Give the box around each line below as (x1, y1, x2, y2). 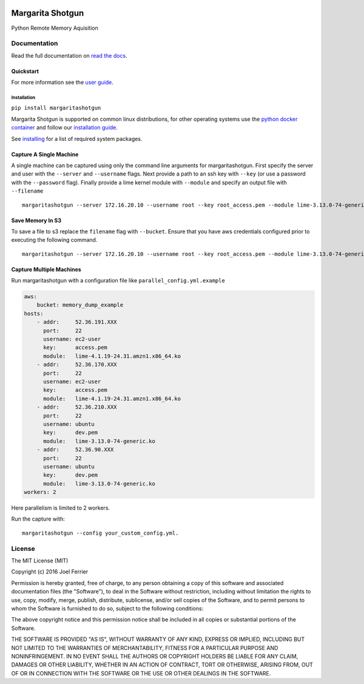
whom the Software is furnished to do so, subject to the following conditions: (11, 604, 204, 612)
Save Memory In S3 (11, 216, 62, 224)
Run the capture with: (11, 515, 65, 522)
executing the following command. (11, 236, 98, 244)
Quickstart (11, 67, 39, 75)
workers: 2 (24, 489, 56, 496)
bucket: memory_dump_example (36, 301, 124, 309)
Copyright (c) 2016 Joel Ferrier (11, 568, 88, 575)
